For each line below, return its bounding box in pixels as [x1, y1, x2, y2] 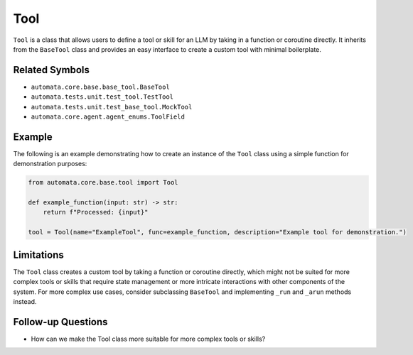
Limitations [13, 248, 64, 261]
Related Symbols [13, 64, 90, 76]
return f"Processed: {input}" [43, 208, 149, 217]
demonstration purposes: [13, 160, 87, 168]
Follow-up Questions [13, 316, 108, 328]
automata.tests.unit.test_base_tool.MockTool [31, 103, 193, 111]
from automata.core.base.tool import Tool [28, 178, 178, 187]
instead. [13, 297, 37, 305]
